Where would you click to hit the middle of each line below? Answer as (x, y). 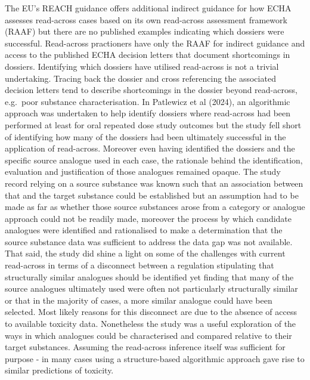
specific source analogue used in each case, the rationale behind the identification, (154, 160)
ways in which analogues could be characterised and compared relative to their (148, 335)
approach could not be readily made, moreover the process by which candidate (148, 218)
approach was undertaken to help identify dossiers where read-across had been (148, 113)
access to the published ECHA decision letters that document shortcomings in (148, 55)
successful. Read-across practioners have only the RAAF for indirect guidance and (155, 43)
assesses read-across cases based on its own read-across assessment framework (146, 19)
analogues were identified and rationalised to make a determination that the (144, 230)
